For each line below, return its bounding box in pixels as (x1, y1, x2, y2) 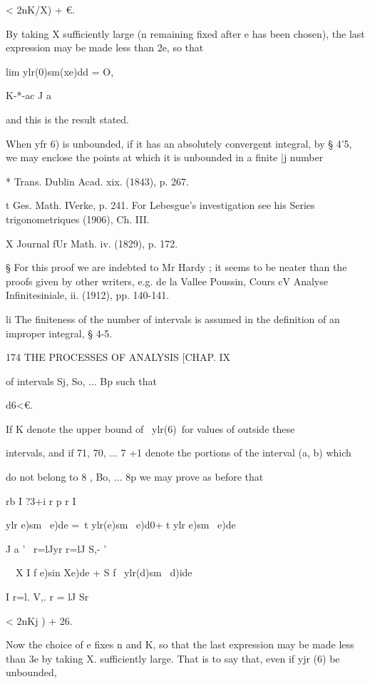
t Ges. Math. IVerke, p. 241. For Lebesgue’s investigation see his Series (6, 198, 315, 213)
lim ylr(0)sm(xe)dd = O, (6, 63, 114, 78)
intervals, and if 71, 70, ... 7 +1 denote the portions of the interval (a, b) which (6, 445, 351, 460)
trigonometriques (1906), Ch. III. (6, 211, 150, 226)
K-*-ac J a (6, 88, 51, 103)
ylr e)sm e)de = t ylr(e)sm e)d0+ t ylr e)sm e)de (6, 517, 236, 532)
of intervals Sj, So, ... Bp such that (6, 373, 157, 388)
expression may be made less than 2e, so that (6, 40, 204, 55)
